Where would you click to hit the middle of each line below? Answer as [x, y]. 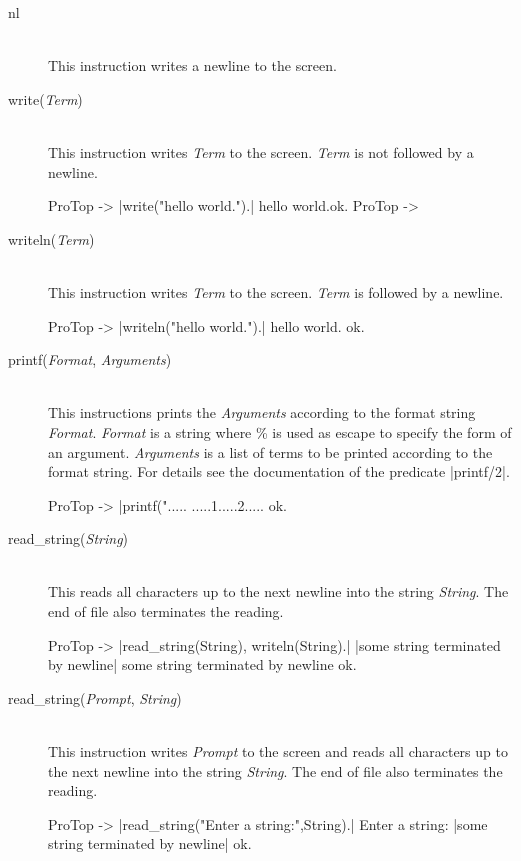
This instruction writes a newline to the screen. [192, 65]
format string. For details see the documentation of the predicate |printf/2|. [279, 471]
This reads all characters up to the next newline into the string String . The [278, 591]
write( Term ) [45, 98]
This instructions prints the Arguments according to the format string [262, 412]
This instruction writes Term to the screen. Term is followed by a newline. [276, 291]
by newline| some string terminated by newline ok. [202, 664]
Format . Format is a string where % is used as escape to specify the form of [280, 431]
